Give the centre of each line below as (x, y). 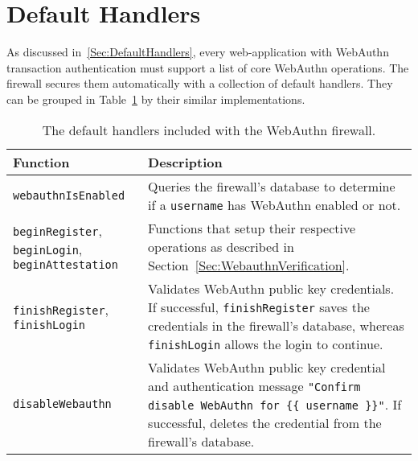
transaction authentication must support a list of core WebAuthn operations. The (208, 67)
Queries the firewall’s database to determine (272, 186)
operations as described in (221, 246)
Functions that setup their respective (252, 228)
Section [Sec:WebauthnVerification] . (249, 265)
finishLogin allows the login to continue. (266, 344)
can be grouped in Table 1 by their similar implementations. (156, 99)
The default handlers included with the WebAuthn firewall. (209, 130)
